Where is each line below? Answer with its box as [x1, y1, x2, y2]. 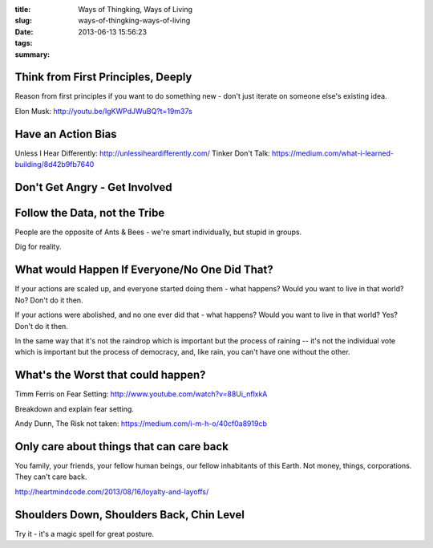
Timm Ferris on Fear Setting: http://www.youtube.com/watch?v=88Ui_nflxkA [14, 389, 268, 399]
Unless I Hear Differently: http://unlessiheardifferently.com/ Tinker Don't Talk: [14, 148, 270, 158]
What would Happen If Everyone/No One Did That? [14, 263, 273, 277]
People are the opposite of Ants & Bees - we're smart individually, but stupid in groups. [14, 227, 302, 237]
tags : [14, 39, 33, 48]
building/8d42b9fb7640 [14, 160, 95, 169]
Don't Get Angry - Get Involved [14, 181, 172, 194]
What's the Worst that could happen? [14, 368, 206, 382]
